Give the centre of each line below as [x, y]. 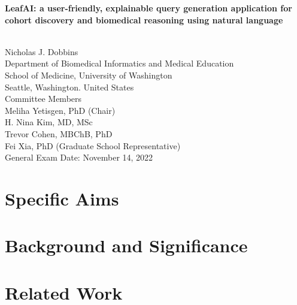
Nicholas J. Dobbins [42, 51]
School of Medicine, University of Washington [89, 75]
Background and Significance [126, 245]
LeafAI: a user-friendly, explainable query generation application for [148, 8]
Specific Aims [62, 198]
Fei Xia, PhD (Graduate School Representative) [93, 145]
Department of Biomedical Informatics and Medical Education [119, 63]
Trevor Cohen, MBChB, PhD [59, 133]
